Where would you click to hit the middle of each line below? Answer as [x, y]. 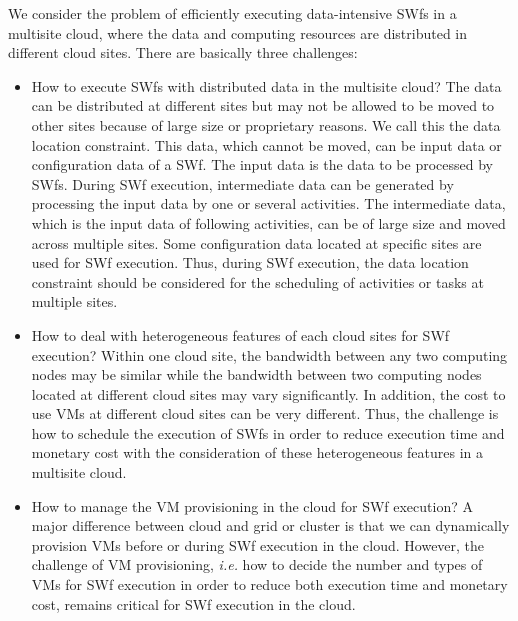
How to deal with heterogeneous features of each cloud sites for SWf [240, 334]
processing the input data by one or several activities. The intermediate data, [268, 203]
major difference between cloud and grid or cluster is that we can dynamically [270, 525]
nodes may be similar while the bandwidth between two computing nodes [256, 374]
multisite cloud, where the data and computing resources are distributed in [238, 32]
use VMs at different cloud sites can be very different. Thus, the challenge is [265, 413]
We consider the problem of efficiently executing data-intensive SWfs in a [232, 13]
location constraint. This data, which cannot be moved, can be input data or [266, 144]
